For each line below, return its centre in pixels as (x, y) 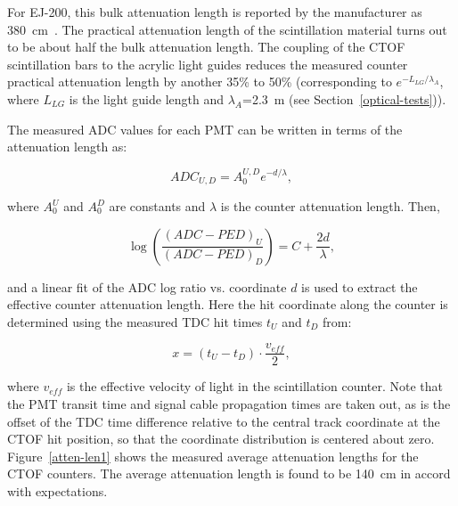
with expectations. (57, 491)
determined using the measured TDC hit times (135, 321)
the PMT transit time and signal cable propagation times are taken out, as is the (229, 404)
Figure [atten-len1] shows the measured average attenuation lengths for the (213, 456)
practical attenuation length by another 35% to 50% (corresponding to (200, 82)
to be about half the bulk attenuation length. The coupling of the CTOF (206, 47)
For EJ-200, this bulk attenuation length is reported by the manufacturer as (215, 12)
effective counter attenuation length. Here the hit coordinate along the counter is (228, 304)
